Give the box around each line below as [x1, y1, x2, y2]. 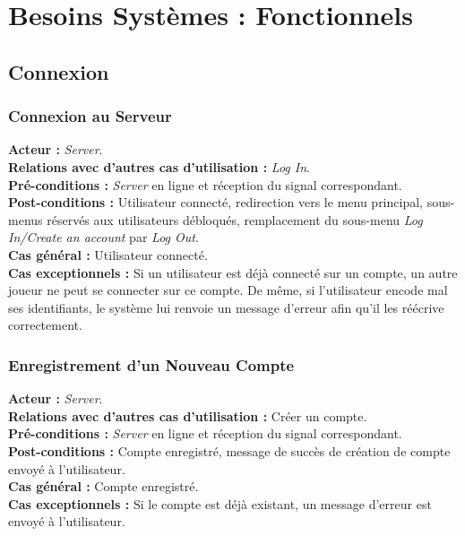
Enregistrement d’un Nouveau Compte [8, 353, 295, 376]
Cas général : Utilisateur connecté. [8, 245, 208, 264]
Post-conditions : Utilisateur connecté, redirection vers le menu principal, [8, 193, 423, 212]
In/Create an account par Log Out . [8, 228, 199, 246]
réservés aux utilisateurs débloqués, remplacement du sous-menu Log [47, 210, 423, 229]
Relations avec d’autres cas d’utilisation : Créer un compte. [8, 406, 367, 425]
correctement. [8, 316, 82, 334]
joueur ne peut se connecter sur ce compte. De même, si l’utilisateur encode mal [8, 281, 448, 299]
